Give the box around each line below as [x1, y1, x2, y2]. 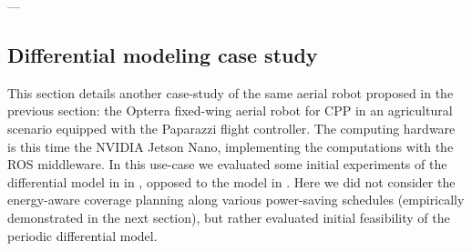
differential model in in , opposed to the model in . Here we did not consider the [7, 172, 456, 191]
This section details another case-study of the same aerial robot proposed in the [7, 83, 454, 102]
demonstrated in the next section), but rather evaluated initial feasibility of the [7, 207, 450, 226]
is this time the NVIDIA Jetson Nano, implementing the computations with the [7, 136, 454, 156]
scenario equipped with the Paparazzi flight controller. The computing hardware [7, 118, 456, 137]
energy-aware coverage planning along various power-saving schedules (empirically [7, 190, 465, 209]
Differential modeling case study [7, 40, 318, 68]
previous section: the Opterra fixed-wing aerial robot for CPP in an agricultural [7, 101, 453, 120]
